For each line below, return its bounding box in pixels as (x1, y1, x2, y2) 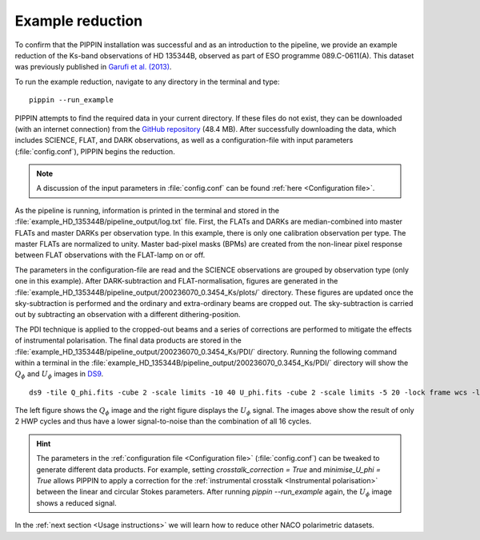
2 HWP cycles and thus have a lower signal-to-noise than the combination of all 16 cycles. (14, 416, 312, 427)
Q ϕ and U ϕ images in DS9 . (14, 369, 104, 381)
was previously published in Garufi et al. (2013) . (14, 62, 172, 72)
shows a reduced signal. (36, 498, 118, 507)
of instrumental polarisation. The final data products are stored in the (14, 336, 242, 345)
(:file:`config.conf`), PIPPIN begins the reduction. (14, 146, 175, 156)
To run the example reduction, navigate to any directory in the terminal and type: (14, 77, 280, 86)
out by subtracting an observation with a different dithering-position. (14, 310, 241, 320)
